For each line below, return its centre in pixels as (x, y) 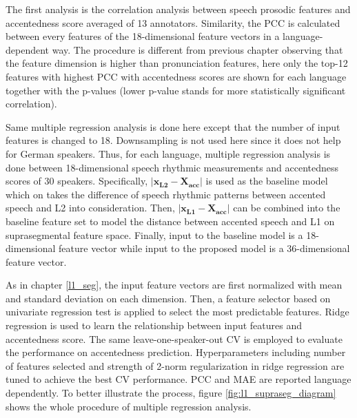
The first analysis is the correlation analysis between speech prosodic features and (178, 9)
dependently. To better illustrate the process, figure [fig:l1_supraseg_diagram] (171, 393)
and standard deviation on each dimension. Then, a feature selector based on (168, 298)
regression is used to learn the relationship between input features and (154, 325)
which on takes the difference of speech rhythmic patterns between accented (166, 194)
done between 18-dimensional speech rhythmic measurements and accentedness (172, 167)
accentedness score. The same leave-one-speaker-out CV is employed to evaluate (174, 338)
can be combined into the (287, 208)
